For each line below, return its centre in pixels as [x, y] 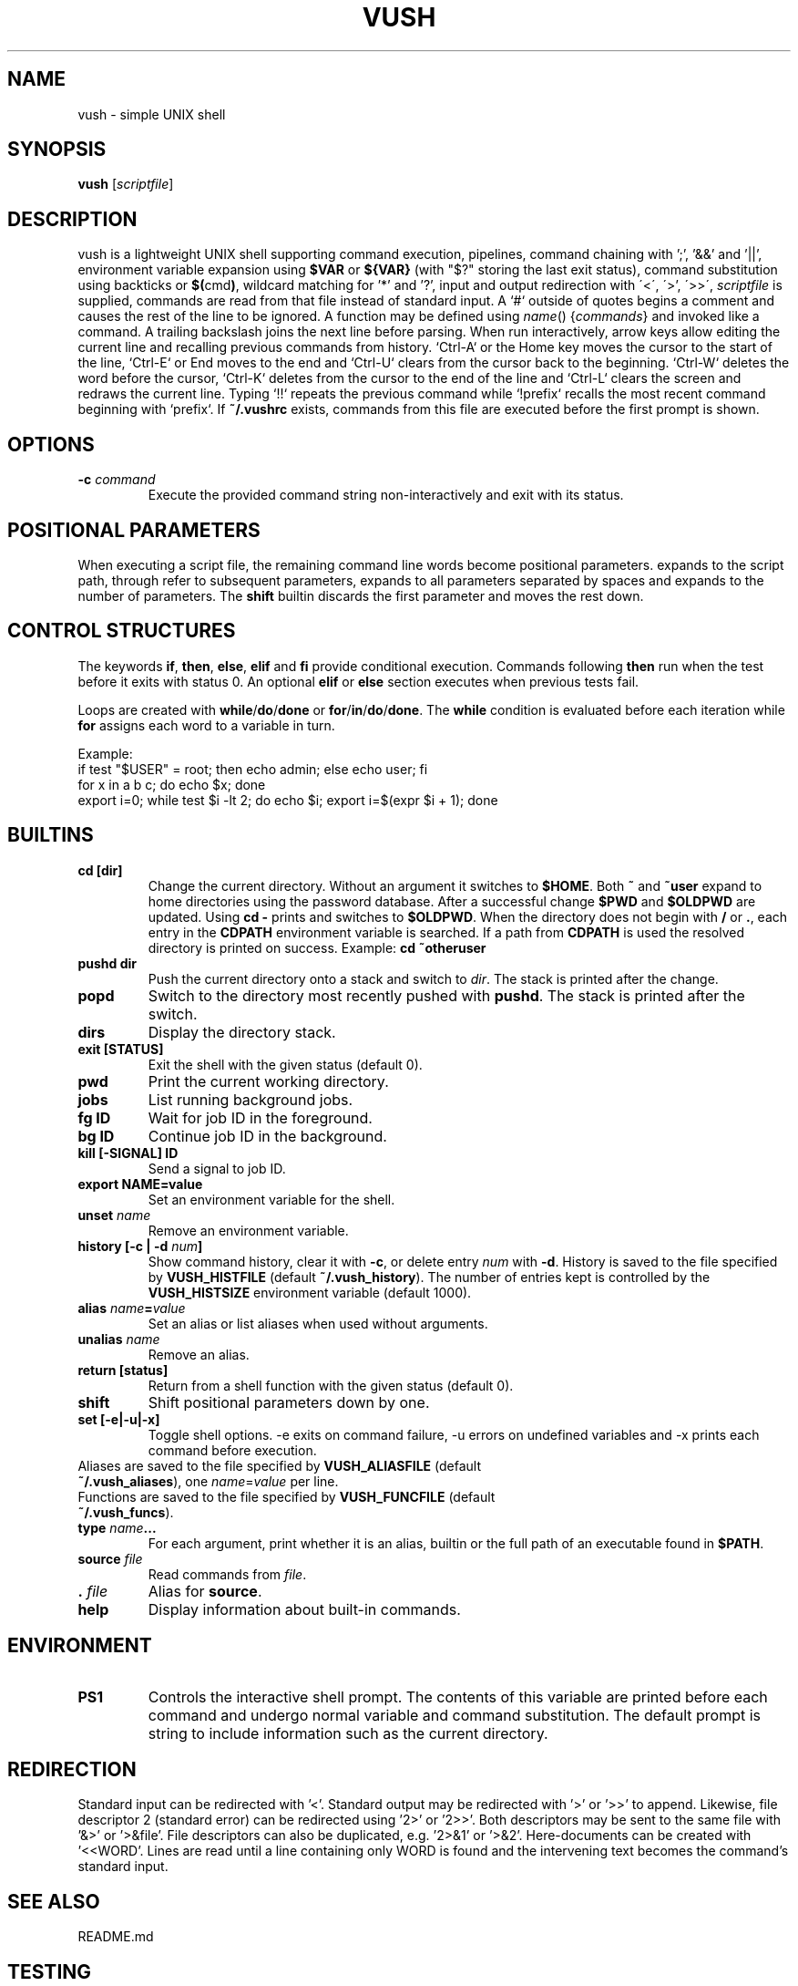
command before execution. [232, 1450]
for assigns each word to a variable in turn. [206, 725]
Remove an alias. [199, 1354]
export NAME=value [140, 1184]
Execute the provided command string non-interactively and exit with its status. [386, 495]
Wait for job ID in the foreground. [260, 1117]
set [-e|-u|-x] [119, 1419]
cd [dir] [100, 870]
